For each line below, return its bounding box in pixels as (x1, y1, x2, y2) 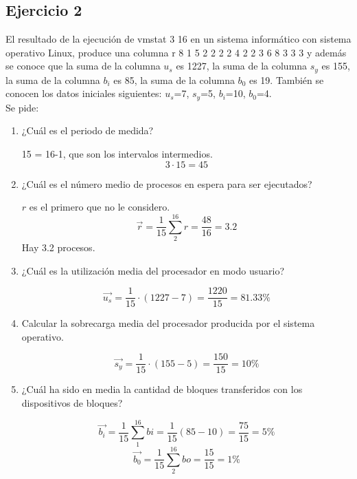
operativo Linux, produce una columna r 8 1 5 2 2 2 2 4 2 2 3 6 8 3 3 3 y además (5, 45, 347, 59)
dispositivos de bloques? (21, 396, 123, 410)
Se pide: (5, 100, 39, 114)
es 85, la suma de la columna (113, 72, 235, 87)
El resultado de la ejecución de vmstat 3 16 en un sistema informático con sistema (5, 32, 352, 46)
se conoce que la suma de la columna (5, 58, 161, 73)
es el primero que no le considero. (29, 200, 170, 214)
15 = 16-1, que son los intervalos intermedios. (21, 147, 213, 161)
